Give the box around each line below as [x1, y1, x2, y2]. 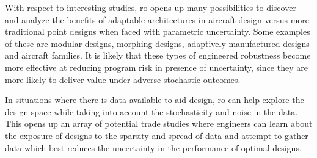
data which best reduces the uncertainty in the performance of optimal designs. [5, 141, 302, 154]
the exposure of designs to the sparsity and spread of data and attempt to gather [5, 129, 308, 142]
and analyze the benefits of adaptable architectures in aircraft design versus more [5, 13, 310, 26]
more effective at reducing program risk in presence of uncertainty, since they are [5, 60, 308, 73]
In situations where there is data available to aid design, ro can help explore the [5, 93, 304, 106]
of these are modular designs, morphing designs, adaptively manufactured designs [5, 37, 310, 49]
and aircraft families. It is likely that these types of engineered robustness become [5, 49, 311, 62]
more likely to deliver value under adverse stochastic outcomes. [5, 73, 241, 85]
